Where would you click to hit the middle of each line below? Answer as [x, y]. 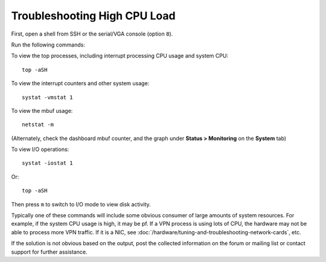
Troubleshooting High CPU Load [93, 16]
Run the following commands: [48, 45]
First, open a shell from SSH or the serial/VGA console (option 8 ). [92, 34]
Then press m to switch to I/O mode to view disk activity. [81, 204]
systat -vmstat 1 [47, 97]
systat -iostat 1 [47, 163]
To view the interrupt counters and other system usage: [80, 83]
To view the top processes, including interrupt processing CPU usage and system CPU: [120, 56]
